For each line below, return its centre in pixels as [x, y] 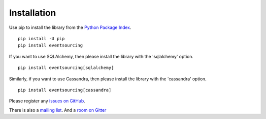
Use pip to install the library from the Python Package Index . [70, 27]
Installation [33, 13]
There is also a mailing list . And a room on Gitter [58, 110]
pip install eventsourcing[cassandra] [65, 90]
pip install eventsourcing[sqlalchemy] [66, 68]
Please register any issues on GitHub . [47, 101]
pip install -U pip [41, 38]
